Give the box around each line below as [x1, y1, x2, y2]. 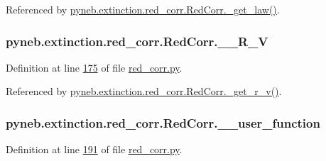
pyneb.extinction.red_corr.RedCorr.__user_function [6, 113, 320, 131]
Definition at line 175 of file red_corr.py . [6, 60, 183, 74]
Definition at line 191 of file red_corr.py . [6, 142, 183, 157]
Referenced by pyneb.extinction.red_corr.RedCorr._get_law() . [6, 2, 280, 16]
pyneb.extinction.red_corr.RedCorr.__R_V [6, 32, 268, 50]
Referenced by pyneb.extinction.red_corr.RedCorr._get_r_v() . [6, 84, 282, 99]
